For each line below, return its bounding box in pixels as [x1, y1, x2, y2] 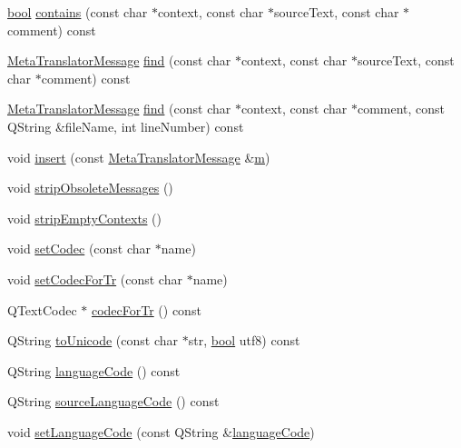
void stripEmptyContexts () [7, 208, 162, 227]
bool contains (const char [7, 3, 148, 21]
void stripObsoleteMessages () [7, 178, 173, 197]
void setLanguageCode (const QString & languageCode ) [7, 422, 315, 441]
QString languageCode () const [7, 361, 181, 380]
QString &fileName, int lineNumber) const [7, 116, 244, 135]
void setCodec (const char [7, 239, 152, 258]
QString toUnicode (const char [7, 331, 179, 350]
